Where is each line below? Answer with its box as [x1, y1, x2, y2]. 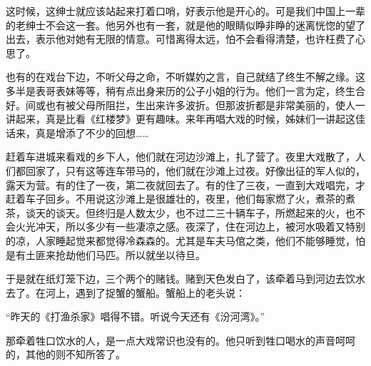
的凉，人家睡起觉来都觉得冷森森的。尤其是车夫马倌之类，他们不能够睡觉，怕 [6, 233, 365, 248]
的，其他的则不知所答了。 [6, 347, 126, 362]
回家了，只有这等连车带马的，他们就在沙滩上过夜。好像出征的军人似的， [25, 163, 365, 178]
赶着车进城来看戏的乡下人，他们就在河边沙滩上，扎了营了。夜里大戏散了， [6, 149, 355, 164]
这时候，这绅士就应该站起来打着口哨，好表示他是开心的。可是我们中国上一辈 [6, 4, 365, 18]
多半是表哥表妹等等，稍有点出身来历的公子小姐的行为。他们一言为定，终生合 [6, 83, 365, 98]
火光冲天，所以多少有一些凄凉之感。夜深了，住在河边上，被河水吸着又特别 [15, 219, 365, 234]
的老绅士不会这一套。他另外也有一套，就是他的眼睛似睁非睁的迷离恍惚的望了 [6, 17, 365, 32]
